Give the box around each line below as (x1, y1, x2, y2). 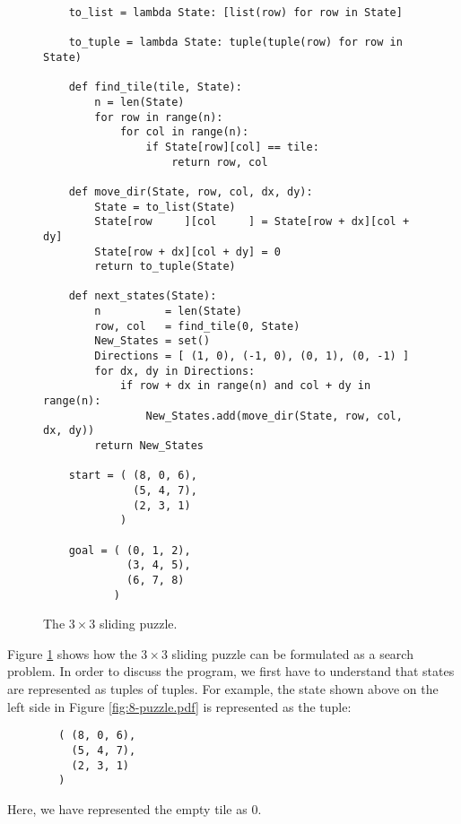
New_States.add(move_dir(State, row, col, (145, 409, 403, 422)
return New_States (94, 439, 204, 453)
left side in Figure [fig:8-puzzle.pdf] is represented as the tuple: (7, 697, 352, 716)
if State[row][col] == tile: (145, 140, 319, 153)
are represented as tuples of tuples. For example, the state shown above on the (7, 680, 439, 698)
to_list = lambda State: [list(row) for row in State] (68, 6, 403, 19)
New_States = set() (94, 334, 211, 348)
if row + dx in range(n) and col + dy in (119, 379, 371, 393)
